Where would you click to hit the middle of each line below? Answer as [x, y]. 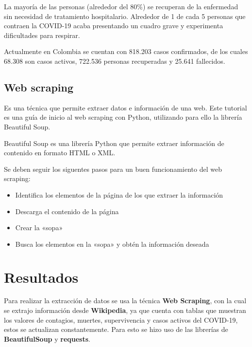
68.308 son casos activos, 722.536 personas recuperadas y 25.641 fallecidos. [115, 61]
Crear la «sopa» [39, 228]
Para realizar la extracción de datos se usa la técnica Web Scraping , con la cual [125, 301]
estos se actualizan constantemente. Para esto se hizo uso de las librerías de [116, 329]
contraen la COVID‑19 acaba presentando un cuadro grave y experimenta [114, 26]
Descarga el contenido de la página [67, 211]
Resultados [41, 277]
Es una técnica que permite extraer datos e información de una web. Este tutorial [126, 107]
